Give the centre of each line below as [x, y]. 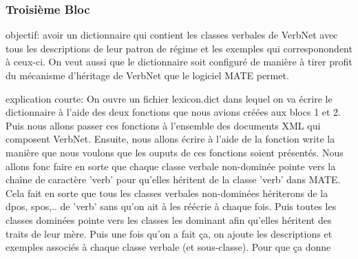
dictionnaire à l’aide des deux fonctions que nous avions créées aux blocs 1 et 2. [173, 112]
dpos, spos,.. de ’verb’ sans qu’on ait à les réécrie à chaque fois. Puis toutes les [171, 206]
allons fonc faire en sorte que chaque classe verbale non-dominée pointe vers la [171, 166]
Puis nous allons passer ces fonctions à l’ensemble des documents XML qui [163, 125]
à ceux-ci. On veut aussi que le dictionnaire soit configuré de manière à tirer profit [179, 62]
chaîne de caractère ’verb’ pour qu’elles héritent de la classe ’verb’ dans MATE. [173, 179]
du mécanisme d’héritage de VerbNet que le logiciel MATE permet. [147, 75]
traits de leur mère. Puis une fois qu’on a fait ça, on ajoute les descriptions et [169, 233]
